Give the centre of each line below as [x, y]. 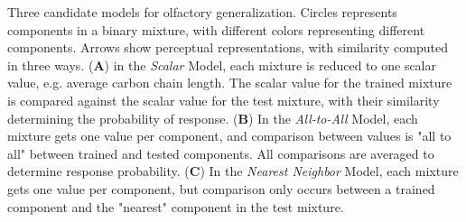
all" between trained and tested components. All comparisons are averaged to [221, 153]
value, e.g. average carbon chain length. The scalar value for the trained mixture [230, 83]
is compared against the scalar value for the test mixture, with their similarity [224, 100]
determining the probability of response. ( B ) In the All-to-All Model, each [213, 118]
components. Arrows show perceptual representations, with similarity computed [228, 47]
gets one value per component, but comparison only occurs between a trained [221, 188]
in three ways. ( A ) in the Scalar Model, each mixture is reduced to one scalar [222, 65]
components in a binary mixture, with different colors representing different [216, 29]
